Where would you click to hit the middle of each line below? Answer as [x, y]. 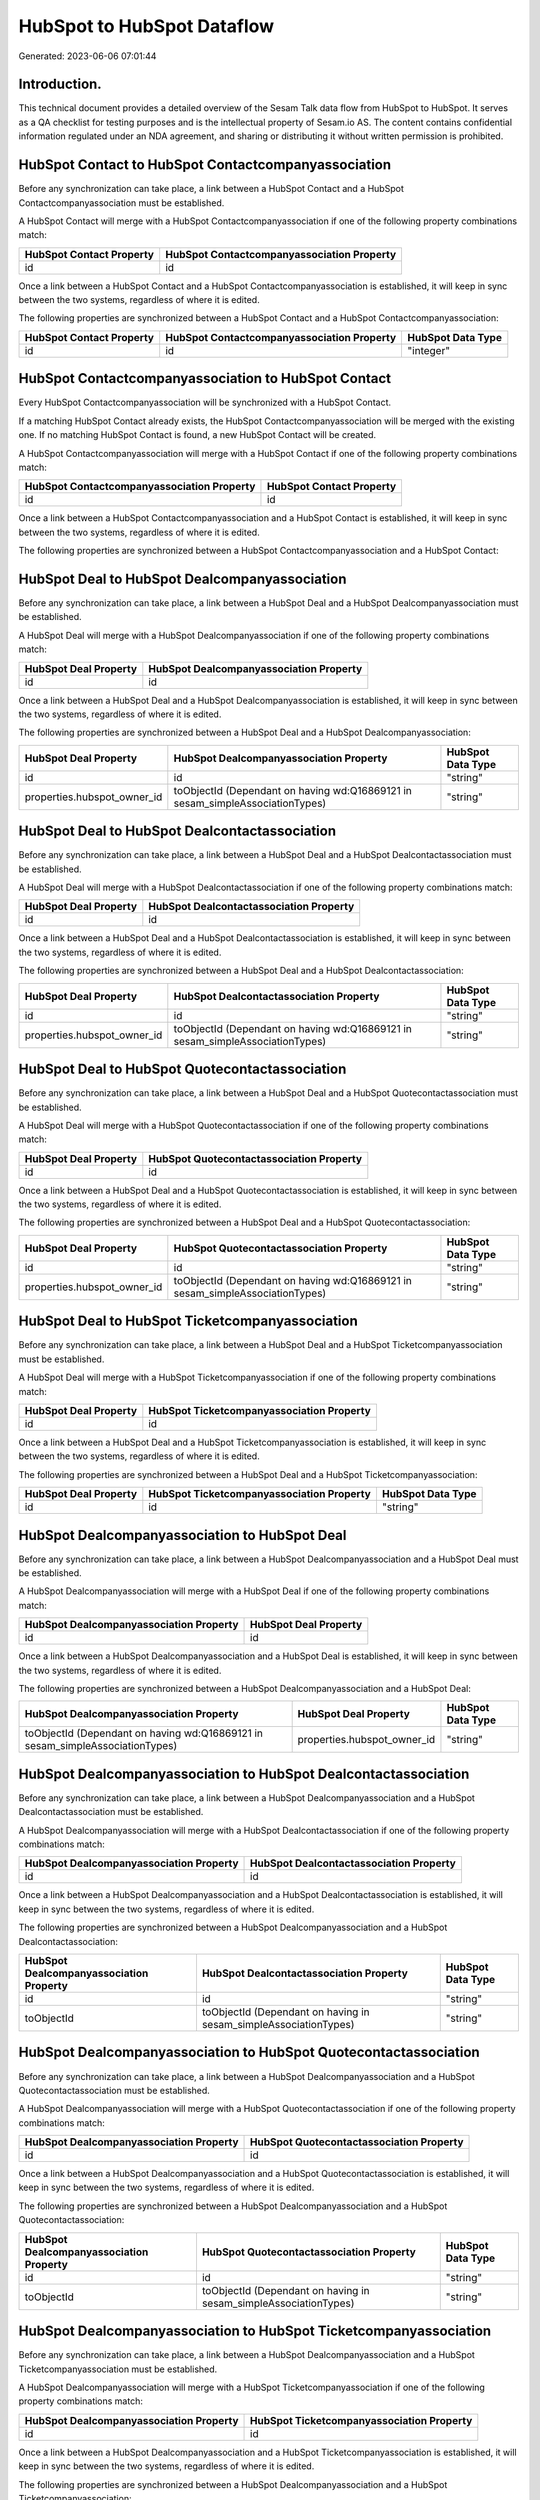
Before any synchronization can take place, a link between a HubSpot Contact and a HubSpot [211, 189]
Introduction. [60, 84]
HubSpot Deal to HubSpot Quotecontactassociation [182, 1069]
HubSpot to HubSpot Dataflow [146, 26]
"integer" [428, 350]
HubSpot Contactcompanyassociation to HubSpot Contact [205, 378]
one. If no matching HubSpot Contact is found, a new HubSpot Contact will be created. [197, 435]
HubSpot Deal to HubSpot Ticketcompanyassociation [188, 1321]
